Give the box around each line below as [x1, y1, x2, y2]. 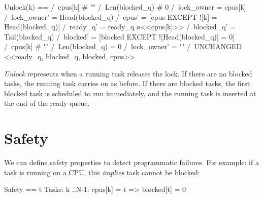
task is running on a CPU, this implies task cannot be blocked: [4, 167, 200, 177]
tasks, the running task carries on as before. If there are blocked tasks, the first [4, 78, 250, 89]
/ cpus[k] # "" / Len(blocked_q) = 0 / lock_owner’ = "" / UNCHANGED [4, 41, 242, 52]
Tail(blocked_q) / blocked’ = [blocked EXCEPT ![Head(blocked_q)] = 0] [4, 31, 235, 42]
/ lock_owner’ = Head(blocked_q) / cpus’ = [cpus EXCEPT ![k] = [4, 11, 217, 22]
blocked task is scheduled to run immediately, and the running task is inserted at [4, 88, 256, 98]
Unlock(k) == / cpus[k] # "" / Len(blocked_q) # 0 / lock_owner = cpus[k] [4, 2, 246, 12]
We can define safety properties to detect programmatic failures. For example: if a [4, 157, 259, 168]
